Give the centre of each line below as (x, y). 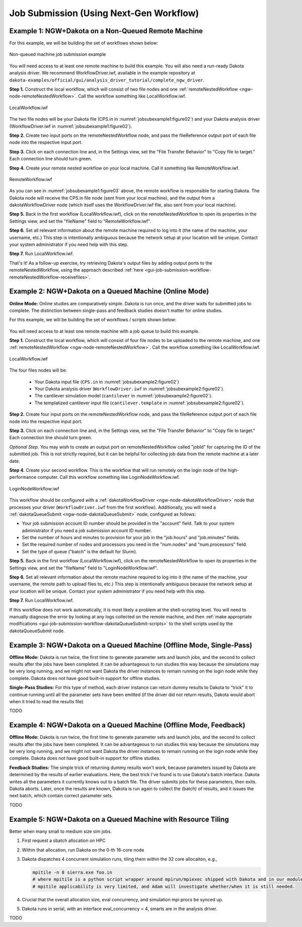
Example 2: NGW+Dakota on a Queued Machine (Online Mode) (109, 291)
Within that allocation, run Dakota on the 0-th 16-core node (83, 850)
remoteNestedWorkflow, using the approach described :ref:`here (76, 270)
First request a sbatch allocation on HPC (64, 840)
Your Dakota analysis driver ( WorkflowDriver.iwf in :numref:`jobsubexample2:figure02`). (129, 389)
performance (23, 477)
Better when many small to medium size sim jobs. (60, 831)
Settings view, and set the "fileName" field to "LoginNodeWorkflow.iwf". (84, 568)
